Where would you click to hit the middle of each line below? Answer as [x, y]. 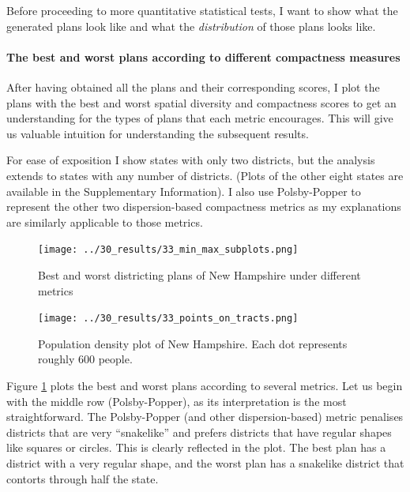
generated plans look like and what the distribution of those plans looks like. [191, 26]
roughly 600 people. [85, 359]
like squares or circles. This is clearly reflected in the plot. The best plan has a [196, 447]
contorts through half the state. [83, 478]
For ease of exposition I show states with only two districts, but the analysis [191, 160]
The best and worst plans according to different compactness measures [203, 56]
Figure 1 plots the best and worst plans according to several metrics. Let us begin [205, 386]
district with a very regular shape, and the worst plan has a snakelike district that [205, 462]
